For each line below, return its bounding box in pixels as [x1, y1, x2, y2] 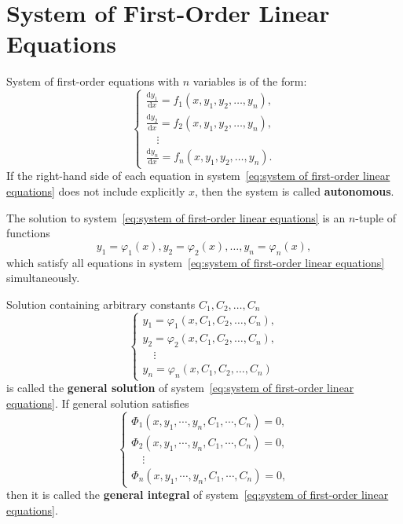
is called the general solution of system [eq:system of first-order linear [6, 379, 354, 396]
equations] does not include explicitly [6, 182, 185, 199]
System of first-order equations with [6, 73, 180, 90]
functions [6, 225, 50, 241]
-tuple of [355, 209, 397, 225]
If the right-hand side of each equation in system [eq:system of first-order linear [6, 167, 390, 184]
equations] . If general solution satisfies [6, 394, 189, 411]
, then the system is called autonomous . [194, 182, 394, 199]
